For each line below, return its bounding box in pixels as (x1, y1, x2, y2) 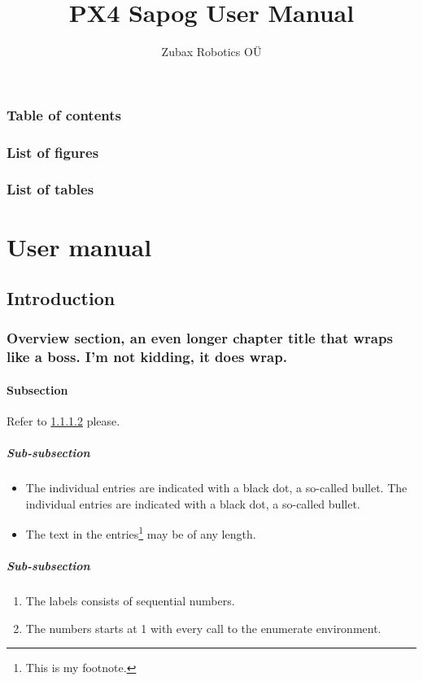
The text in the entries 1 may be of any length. (25, 523, 256, 543)
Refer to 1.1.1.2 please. (7, 413, 120, 430)
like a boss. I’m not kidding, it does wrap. (7, 347, 287, 367)
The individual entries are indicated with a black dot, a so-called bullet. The (25, 479, 408, 496)
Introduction (7, 286, 116, 311)
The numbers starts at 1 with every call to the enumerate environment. (25, 619, 382, 636)
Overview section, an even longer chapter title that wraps (7, 328, 393, 348)
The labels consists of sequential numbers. (25, 592, 235, 609)
